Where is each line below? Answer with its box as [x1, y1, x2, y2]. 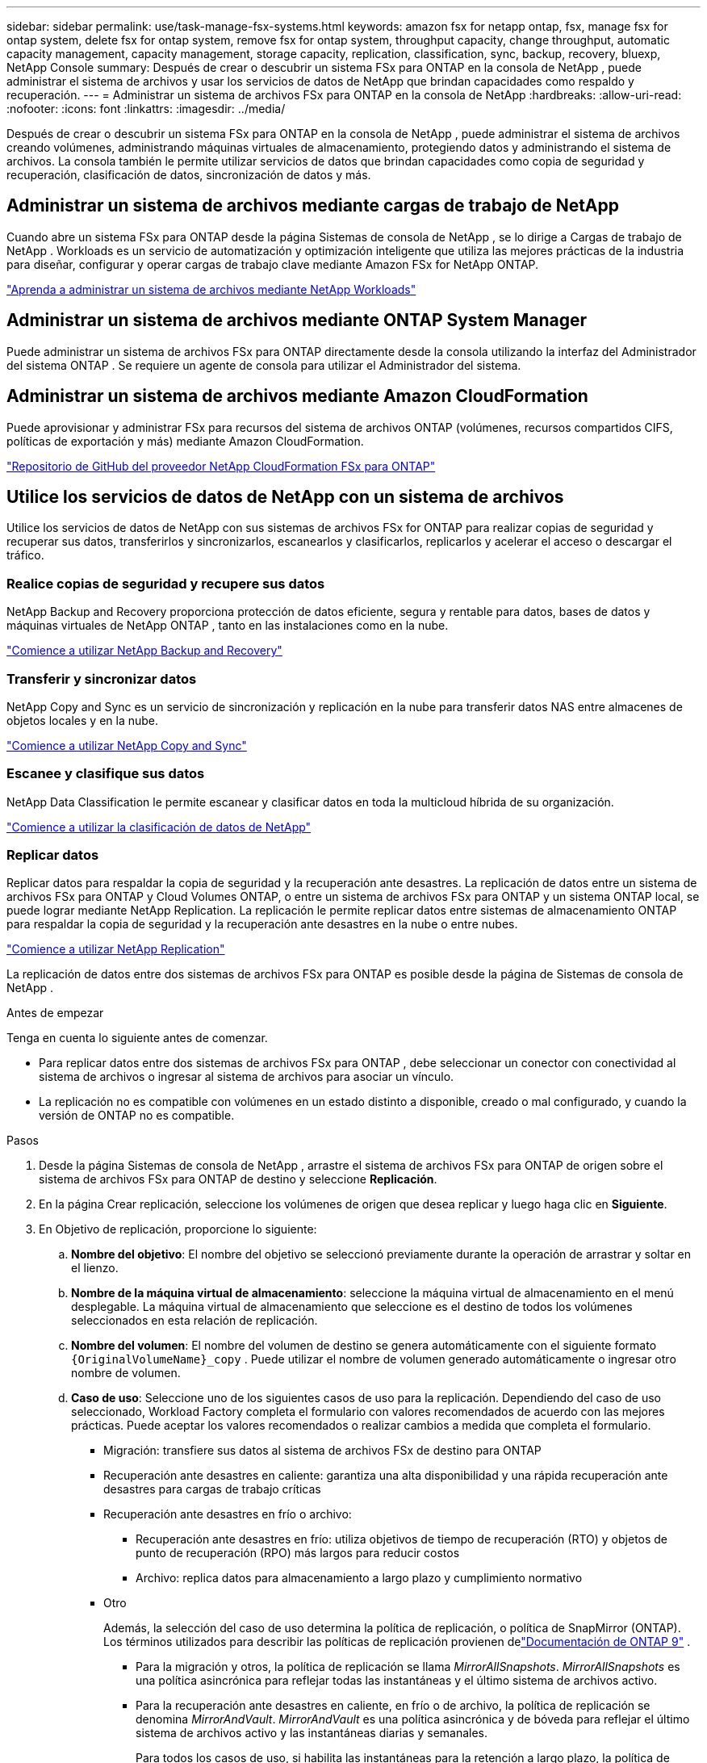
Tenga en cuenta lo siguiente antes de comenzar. [6, 1031, 268, 1045]
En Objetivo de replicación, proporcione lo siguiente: [39, 1222, 317, 1237]
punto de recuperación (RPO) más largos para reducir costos [136, 1546, 460, 1560]
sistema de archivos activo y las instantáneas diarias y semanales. [136, 1726, 488, 1740]
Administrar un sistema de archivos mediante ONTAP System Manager [6, 310, 588, 331]
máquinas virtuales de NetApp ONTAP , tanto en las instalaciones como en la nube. [6, 618, 449, 633]
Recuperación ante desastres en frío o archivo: [103, 1507, 352, 1522]
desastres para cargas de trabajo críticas [103, 1482, 321, 1497]
